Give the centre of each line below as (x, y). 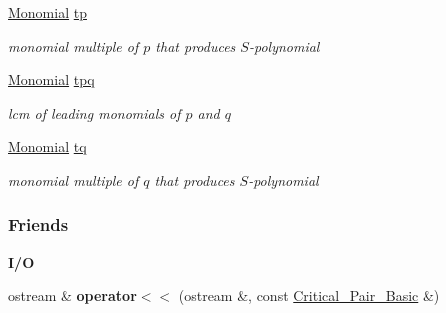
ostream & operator (72, 295)
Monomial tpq (51, 79)
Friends (38, 224)
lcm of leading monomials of (94, 112)
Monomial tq (47, 146)
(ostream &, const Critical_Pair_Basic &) (309, 295)
